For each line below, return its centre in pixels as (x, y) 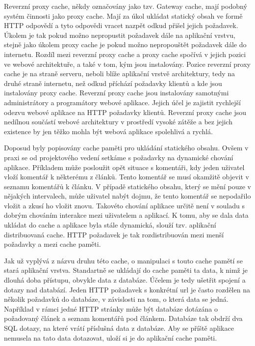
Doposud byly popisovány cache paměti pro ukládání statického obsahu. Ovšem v (126, 148)
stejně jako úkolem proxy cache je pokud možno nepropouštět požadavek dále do (125, 44)
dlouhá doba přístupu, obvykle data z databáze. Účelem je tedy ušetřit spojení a (125, 280)
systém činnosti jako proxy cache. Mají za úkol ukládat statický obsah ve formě (123, 15)
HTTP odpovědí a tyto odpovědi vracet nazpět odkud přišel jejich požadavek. (121, 25)
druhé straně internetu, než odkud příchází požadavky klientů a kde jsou (113, 83)
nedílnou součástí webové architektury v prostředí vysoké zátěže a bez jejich (118, 122)
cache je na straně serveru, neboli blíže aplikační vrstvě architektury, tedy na (120, 73)
